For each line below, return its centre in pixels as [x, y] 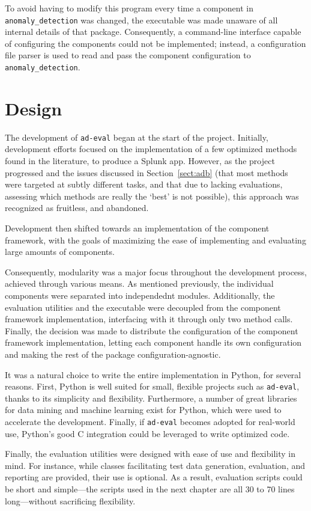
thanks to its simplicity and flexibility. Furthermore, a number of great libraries [151, 398]
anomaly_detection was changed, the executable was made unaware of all [141, 20]
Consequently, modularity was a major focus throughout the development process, [156, 271]
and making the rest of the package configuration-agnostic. [113, 354]
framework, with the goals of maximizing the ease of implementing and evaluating [155, 240]
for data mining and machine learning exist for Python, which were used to [143, 410]
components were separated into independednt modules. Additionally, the [140, 295]
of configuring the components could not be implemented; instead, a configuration [155, 43]
